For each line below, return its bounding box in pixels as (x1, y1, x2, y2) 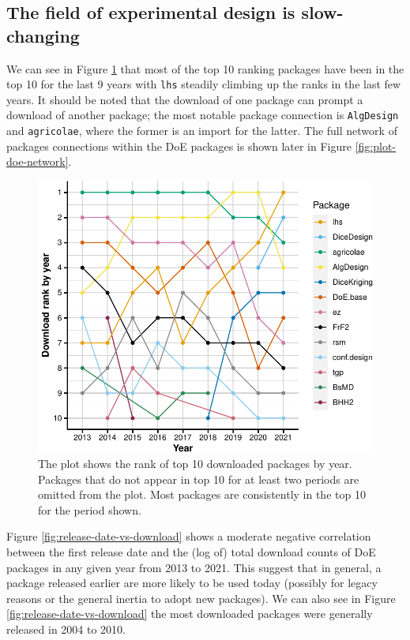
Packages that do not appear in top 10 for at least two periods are (38, 470, 359, 487)
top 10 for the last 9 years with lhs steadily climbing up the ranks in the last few (6, 76, 401, 92)
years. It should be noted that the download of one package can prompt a (6, 91, 363, 107)
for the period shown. (38, 501, 141, 518)
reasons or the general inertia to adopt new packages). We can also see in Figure (6, 589, 396, 606)
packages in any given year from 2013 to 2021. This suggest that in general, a (6, 559, 382, 575)
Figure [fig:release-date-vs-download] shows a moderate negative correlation (6, 528, 371, 545)
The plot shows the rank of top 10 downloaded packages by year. (38, 455, 352, 472)
